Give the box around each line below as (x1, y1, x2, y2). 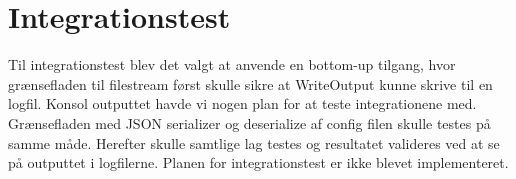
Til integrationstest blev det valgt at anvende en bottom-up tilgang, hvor (8, 54, 456, 75)
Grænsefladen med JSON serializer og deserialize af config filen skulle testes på (8, 112, 491, 133)
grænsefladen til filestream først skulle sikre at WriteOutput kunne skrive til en (8, 73, 493, 94)
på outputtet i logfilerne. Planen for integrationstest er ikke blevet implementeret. (8, 152, 509, 173)
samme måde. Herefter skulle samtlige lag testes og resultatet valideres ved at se (8, 132, 500, 153)
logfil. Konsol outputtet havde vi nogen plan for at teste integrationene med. (8, 93, 477, 114)
